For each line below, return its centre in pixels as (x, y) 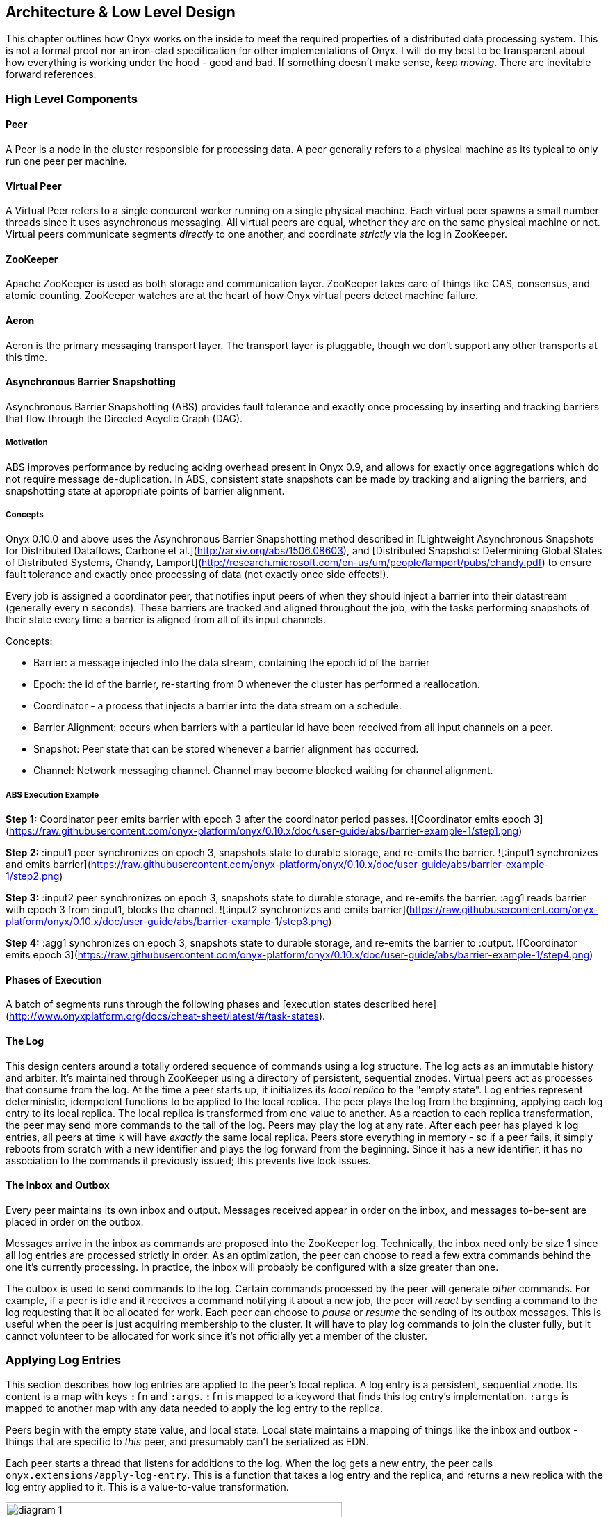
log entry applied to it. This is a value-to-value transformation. (147, 1486)
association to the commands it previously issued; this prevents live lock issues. (188, 1160)
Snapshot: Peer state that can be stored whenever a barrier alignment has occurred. (226, 749)
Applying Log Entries (63, 1360)
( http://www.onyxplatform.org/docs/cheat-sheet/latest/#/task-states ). (166, 1016)
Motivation (27, 443)
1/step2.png (33, 876)
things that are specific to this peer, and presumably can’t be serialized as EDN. (187, 1441)
